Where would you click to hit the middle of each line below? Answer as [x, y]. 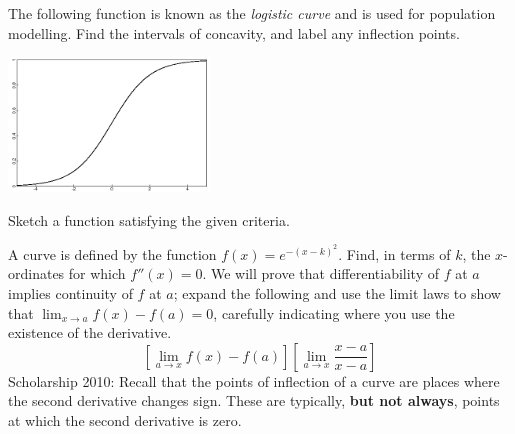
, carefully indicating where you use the [334, 312]
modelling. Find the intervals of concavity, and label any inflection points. [234, 32]
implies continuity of [70, 293]
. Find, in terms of [394, 253]
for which [97, 273]
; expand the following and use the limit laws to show [337, 293]
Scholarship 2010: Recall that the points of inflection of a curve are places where [254, 380]
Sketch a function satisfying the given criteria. [149, 219]
